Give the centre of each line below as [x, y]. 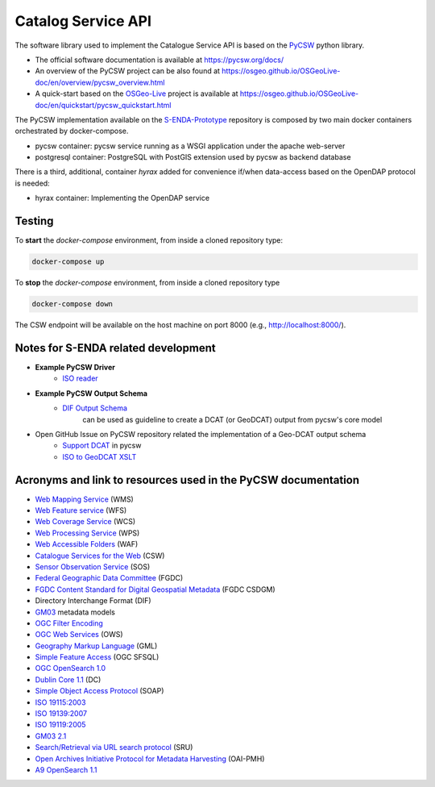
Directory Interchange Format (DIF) [93, 601]
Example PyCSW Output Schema [91, 393]
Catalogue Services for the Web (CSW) [100, 556]
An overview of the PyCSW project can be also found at [128, 71]
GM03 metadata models [75, 612]
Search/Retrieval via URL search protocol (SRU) [114, 747]
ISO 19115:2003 [60, 702]
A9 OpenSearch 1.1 [66, 770]
